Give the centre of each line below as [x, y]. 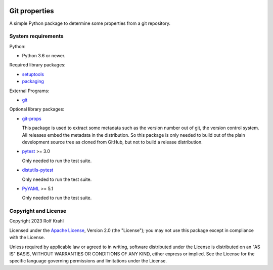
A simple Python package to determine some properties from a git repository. [90, 23]
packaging [33, 82]
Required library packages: [37, 65]
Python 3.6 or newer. [44, 56]
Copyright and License [38, 211]
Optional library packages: [37, 109]
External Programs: [29, 91]
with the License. [27, 238]
